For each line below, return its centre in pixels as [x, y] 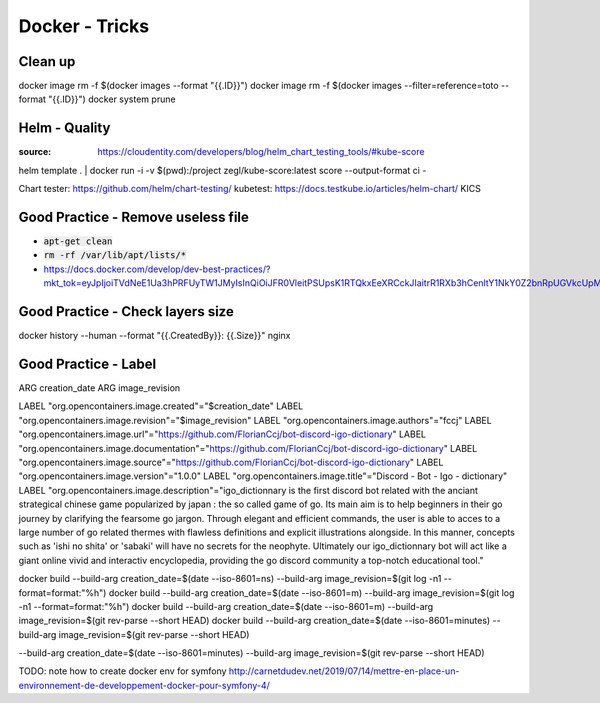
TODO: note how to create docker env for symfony [122, 671]
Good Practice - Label [87, 363]
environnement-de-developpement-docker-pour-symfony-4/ [144, 685]
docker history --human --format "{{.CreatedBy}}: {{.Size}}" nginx [154, 336]
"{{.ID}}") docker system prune [112, 99]
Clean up [47, 61]
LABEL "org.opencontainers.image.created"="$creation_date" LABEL [161, 406]
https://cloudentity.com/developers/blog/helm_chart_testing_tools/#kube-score [261, 152]
